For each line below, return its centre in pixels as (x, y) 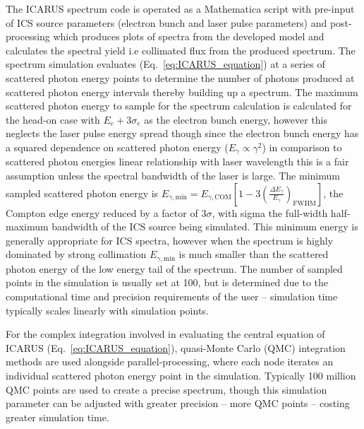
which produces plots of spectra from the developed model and (189, 36)
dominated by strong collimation (76, 254)
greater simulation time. (57, 417)
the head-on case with (53, 119)
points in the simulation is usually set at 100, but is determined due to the (167, 282)
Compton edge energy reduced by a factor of (102, 212)
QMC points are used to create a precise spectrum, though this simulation (166, 389)
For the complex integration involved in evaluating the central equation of (165, 334)
